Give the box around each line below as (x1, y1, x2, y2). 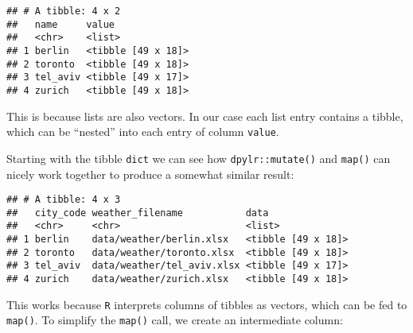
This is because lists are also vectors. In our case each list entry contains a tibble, (6, 107, 403, 124)
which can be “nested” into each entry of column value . (6, 123, 279, 140)
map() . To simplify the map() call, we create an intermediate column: (6, 312, 343, 328)
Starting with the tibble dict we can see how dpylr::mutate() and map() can (6, 149, 391, 166)
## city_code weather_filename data (6, 207, 269, 219)
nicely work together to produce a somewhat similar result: (6, 165, 294, 182)
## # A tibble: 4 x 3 (6, 194, 121, 206)
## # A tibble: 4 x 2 (6, 6, 121, 17)
